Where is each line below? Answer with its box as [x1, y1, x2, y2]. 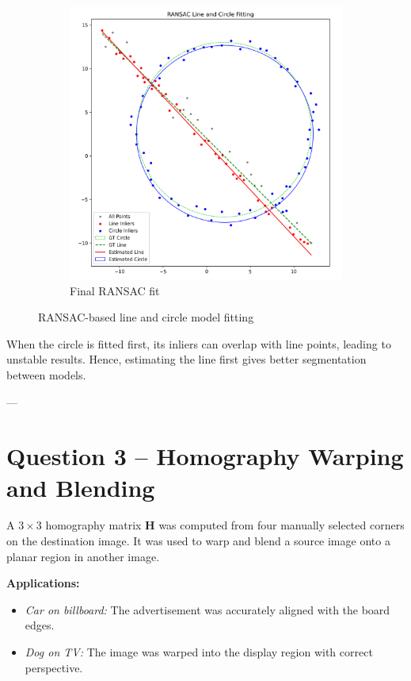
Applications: [6, 575, 80, 591]
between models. [6, 366, 86, 383]
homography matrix [45, 517, 142, 533]
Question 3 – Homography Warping [6, 440, 404, 472]
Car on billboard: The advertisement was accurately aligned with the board [25, 601, 390, 618]
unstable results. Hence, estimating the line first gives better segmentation [6, 351, 367, 367]
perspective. [25, 659, 83, 675]
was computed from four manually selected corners [158, 517, 405, 533]
